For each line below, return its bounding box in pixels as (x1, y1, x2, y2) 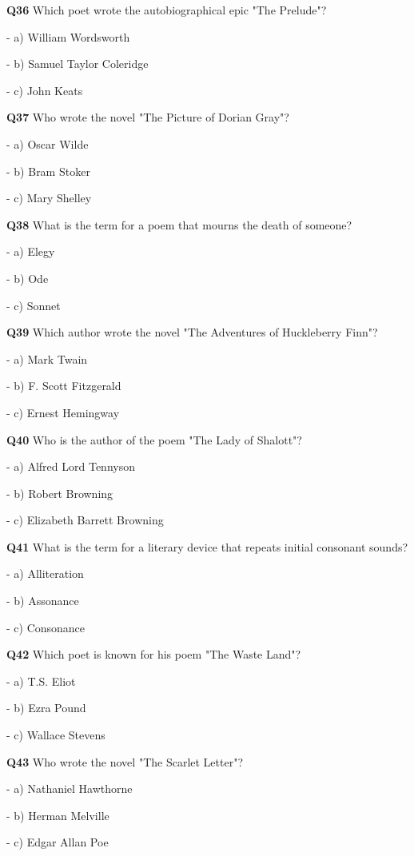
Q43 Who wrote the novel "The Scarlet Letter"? (6, 753, 244, 770)
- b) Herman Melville (6, 806, 109, 823)
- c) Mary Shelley (6, 189, 92, 206)
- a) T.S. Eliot (6, 672, 76, 689)
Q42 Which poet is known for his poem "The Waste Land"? (6, 646, 301, 663)
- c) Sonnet (6, 297, 61, 313)
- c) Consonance (6, 619, 86, 635)
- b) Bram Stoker (6, 162, 90, 179)
